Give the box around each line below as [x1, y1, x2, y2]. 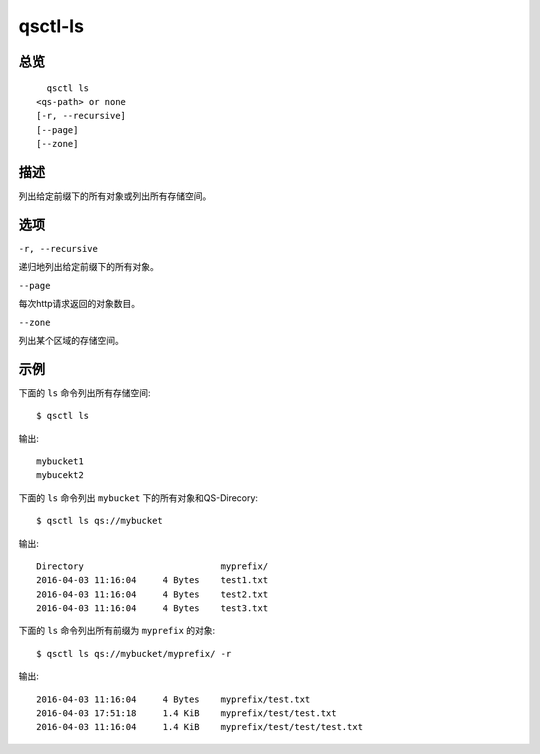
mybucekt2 [36, 470, 84, 481]
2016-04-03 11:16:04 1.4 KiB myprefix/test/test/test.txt [36, 721, 364, 733]
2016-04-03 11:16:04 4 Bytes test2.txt [36, 588, 269, 600]
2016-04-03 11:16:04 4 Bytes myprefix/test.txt [36, 693, 311, 705]
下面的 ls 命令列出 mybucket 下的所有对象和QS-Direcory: [18, 491, 259, 504]
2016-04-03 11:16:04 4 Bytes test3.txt [36, 603, 269, 614]
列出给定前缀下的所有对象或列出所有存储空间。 [18, 190, 212, 202]
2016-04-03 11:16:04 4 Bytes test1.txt [36, 575, 269, 586]
